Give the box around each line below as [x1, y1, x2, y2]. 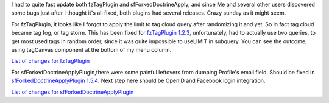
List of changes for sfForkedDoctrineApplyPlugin [11, 88, 134, 96]
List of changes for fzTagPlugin [11, 57, 90, 65]
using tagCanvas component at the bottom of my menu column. [11, 46, 172, 53]
